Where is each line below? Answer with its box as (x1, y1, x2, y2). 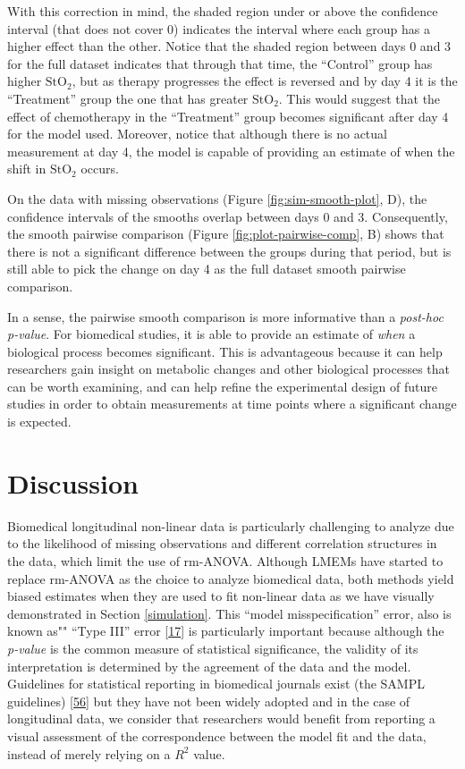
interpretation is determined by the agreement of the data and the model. (7, 656, 411, 675)
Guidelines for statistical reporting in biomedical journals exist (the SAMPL (7, 674, 425, 693)
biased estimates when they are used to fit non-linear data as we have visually (7, 587, 435, 605)
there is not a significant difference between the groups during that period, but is (7, 241, 452, 260)
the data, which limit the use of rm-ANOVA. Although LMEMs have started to (7, 551, 444, 570)
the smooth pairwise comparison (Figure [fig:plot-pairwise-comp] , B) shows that (7, 224, 444, 243)
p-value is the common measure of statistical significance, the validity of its (7, 638, 418, 657)
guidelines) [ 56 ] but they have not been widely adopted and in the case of (7, 691, 410, 710)
